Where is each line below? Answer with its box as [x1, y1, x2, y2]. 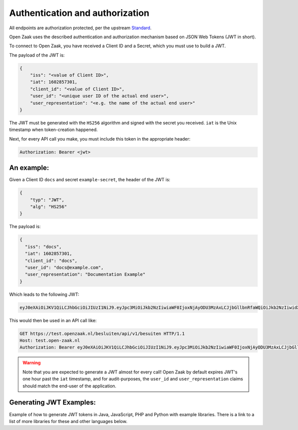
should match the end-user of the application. [22, 383, 117, 389]
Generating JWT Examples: [9, 398, 96, 407]
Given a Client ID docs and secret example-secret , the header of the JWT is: [9, 177, 171, 183]
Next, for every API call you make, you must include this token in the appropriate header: [9, 136, 191, 142]
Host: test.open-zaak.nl [19, 338, 80, 344]
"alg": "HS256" [30, 204, 67, 210]
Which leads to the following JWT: [9, 291, 79, 297]
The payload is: [9, 223, 41, 229]
